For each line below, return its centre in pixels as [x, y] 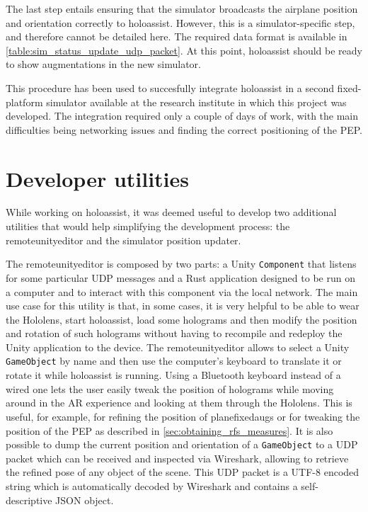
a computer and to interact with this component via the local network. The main [182, 291]
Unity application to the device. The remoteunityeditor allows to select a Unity [178, 347]
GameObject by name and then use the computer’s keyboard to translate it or [174, 361]
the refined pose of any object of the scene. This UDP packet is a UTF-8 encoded [183, 472]
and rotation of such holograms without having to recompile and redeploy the [174, 333]
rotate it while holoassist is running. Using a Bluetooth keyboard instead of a [173, 375]
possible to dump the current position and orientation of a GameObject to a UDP [182, 444]
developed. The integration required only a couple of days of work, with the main [182, 116]
